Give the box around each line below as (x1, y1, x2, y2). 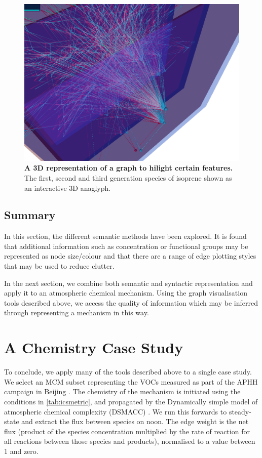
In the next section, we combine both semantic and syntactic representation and (4, 277, 253, 288)
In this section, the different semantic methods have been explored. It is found (4, 231, 247, 241)
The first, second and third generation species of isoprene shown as (24, 172, 232, 183)
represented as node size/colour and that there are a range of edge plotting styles (4, 251, 256, 261)
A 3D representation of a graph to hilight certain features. (24, 162, 233, 173)
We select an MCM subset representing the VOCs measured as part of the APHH (4, 376, 258, 387)
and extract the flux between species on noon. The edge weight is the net (21, 416, 249, 427)
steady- (229, 406, 251, 417)
